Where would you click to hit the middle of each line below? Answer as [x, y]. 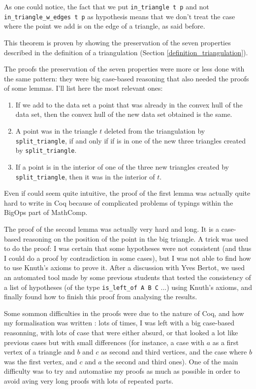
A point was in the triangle [56, 131]
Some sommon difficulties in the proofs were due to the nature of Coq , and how [124, 313]
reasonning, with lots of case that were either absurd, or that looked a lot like [121, 332]
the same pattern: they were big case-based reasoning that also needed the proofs [127, 78]
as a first [225, 342]
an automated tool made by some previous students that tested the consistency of [128, 277]
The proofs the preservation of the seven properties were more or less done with [124, 69]
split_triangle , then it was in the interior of [85, 176]
